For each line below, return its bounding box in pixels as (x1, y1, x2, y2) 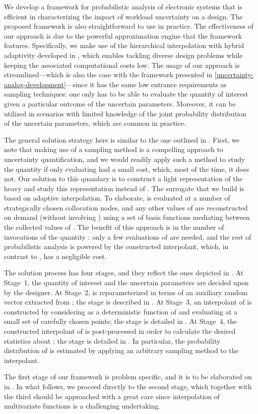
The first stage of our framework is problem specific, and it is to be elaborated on (4, 371, 252, 382)
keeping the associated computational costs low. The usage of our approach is (4, 59, 240, 70)
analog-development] (4, 79, 66, 89)
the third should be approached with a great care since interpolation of (4, 391, 220, 401)
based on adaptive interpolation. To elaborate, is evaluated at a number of (4, 193, 230, 203)
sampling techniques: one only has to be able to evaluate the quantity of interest (4, 89, 249, 99)
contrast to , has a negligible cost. (4, 251, 107, 261)
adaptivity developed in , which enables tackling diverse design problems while (4, 50, 243, 60)
